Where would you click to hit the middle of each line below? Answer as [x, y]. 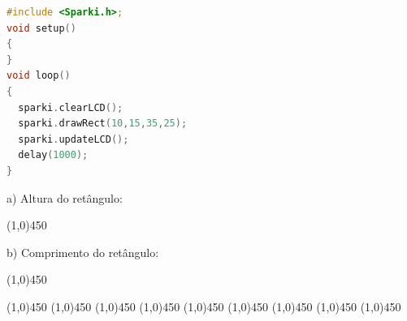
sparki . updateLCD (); [74, 139]
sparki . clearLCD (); [71, 107]
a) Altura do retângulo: [65, 197]
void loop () [39, 76]
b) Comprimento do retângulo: [83, 252]
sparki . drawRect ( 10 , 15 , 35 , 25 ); [103, 124]
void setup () [41, 28]
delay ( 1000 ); [53, 155]
